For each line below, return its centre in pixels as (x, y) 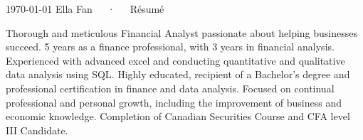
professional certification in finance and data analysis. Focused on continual (170, 88)
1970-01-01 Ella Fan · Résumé (85, 9)
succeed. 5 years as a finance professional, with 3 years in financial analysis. (170, 47)
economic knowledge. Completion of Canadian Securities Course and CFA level (178, 116)
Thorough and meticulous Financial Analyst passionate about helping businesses (182, 32)
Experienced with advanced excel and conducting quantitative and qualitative (175, 60)
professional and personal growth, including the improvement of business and (174, 102)
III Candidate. (37, 130)
